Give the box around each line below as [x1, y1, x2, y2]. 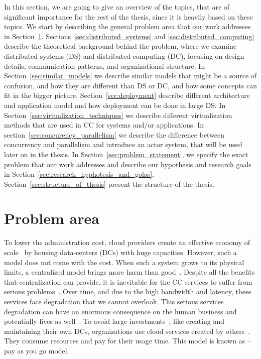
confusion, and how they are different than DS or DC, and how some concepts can [4, 80, 257, 90]
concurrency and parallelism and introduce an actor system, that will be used [4, 139, 242, 150]
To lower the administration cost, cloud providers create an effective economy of [4, 237, 250, 248]
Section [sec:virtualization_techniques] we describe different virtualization [4, 109, 232, 120]
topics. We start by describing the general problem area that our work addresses [4, 21, 251, 32]
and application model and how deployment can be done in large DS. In [4, 99, 226, 110]
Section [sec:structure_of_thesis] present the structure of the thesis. [4, 178, 214, 189]
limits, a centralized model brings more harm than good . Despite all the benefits [4, 267, 255, 277]
